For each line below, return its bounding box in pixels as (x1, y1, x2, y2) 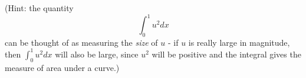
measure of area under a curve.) (5, 61, 120, 73)
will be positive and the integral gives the (152, 48, 301, 60)
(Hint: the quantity (5, 2, 74, 13)
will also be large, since (55, 48, 139, 60)
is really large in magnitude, (188, 36, 290, 48)
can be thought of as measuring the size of (5, 36, 158, 48)
